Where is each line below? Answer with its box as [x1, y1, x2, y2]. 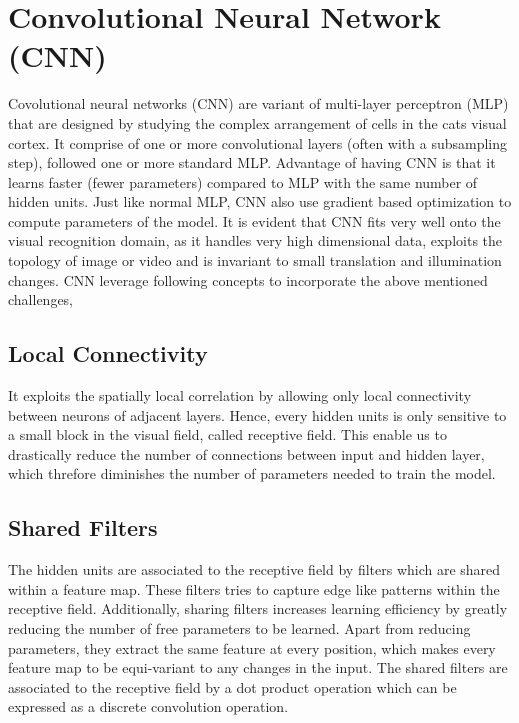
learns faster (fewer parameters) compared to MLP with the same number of [8, 171, 478, 192]
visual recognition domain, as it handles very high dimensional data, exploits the [8, 230, 503, 251]
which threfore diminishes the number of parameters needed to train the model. [8, 463, 496, 484]
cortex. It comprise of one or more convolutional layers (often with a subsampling [8, 132, 508, 153]
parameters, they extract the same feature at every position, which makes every [8, 637, 496, 658]
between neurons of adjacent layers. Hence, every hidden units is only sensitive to [8, 404, 507, 425]
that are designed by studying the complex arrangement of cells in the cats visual [8, 112, 507, 133]
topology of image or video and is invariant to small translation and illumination [8, 250, 502, 271]
